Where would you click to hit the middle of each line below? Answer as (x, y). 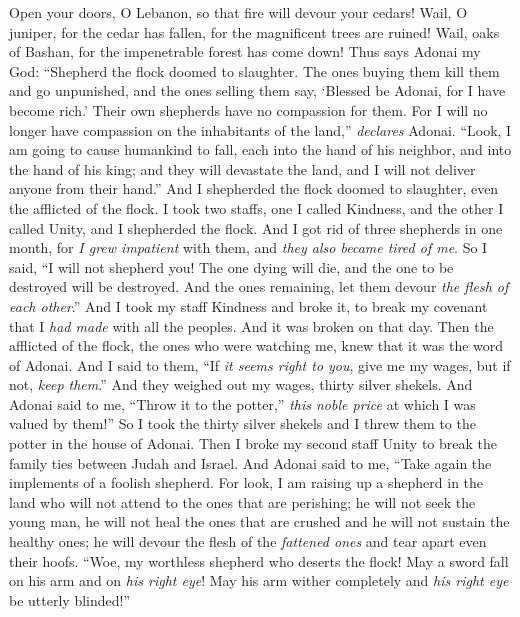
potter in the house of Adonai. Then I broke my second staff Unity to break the (253, 443)
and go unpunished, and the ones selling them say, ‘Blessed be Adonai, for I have (257, 90)
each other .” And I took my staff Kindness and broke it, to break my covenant (248, 305)
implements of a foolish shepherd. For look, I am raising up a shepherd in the (246, 482)
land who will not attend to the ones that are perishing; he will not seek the (242, 501)
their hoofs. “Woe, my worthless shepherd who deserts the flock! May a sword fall (259, 560)
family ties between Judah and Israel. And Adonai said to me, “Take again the (250, 462)
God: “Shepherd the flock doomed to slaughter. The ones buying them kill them (254, 70)
